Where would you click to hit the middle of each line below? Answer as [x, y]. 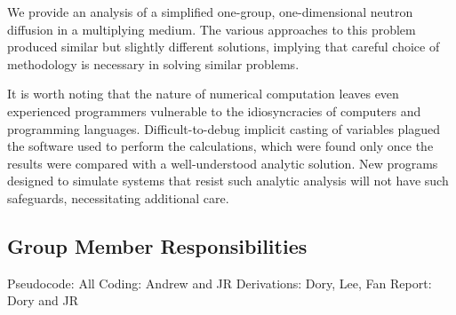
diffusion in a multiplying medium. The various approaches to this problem [212, 29]
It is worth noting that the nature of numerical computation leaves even [203, 94]
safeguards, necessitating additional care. [118, 197]
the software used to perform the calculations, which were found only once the [220, 146]
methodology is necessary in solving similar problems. [153, 63]
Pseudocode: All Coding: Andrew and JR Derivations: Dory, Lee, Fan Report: [220, 283]
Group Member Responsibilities [157, 245]
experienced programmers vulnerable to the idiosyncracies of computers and [214, 110]
